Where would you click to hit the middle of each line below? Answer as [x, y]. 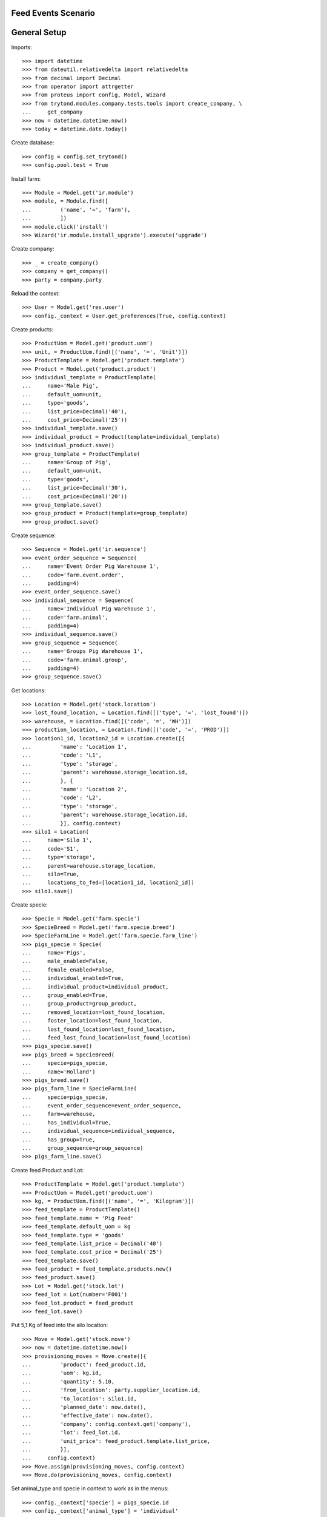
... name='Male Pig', [61, 386]
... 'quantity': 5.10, [68, 1381]
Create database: [33, 143]
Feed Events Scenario [53, 13]
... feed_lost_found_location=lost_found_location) [107, 1037]
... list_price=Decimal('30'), [75, 488]
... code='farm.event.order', [73, 575]
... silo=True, [51, 874]
